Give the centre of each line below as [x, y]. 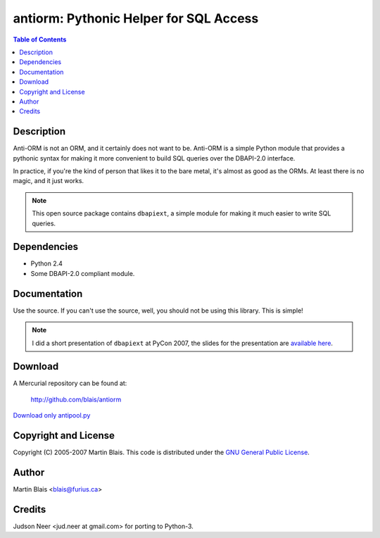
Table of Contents [40, 39]
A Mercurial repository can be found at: [70, 383]
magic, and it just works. [49, 181]
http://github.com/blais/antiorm [76, 399]
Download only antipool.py [52, 415]
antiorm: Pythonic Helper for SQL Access [136, 18]
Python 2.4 [47, 263]
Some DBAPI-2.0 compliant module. [83, 273]
